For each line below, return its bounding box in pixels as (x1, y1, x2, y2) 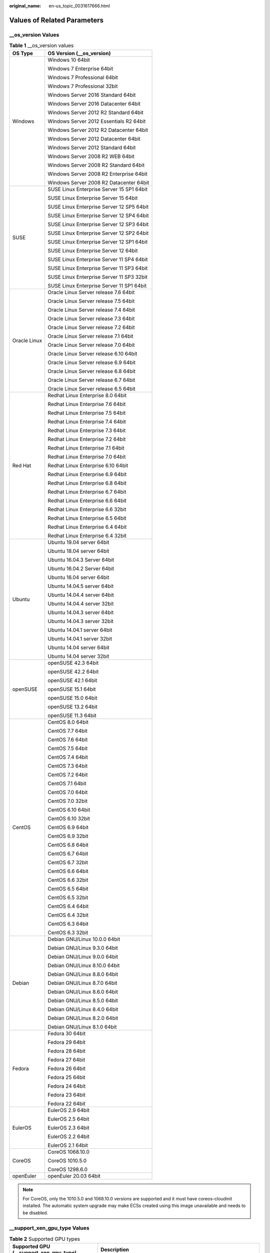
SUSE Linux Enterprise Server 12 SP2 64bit (47, 230, 149, 237)
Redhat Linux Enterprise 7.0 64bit (47, 453, 126, 460)
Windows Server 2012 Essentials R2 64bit (47, 118, 146, 125)
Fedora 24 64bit (47, 1083, 86, 1090)
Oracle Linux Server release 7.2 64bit (47, 324, 135, 331)
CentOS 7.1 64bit (47, 780, 87, 787)
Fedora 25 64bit (47, 1074, 85, 1081)
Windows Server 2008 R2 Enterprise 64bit (47, 170, 147, 177)
